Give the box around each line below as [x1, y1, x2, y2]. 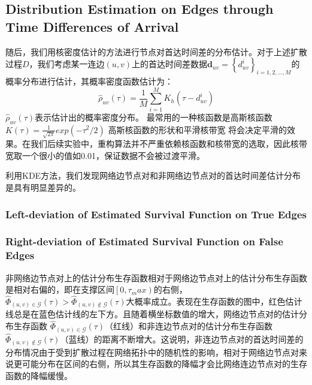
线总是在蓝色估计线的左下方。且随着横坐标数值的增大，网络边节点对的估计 [5, 308, 299, 320]
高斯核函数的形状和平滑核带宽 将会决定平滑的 [108, 123, 287, 136]
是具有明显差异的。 [5, 181, 81, 193]
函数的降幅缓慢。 [5, 369, 72, 381]
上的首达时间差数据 [132, 58, 208, 70]
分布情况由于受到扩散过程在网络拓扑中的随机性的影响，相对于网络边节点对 [5, 345, 299, 358]
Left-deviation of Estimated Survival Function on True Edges [5, 206, 307, 221]
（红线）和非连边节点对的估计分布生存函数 [105, 320, 273, 332]
